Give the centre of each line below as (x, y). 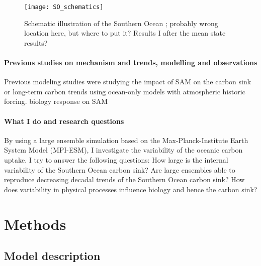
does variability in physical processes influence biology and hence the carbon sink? (131, 189)
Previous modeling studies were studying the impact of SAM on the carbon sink (128, 82)
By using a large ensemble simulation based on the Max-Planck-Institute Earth (126, 140)
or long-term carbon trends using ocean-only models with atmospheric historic (125, 91)
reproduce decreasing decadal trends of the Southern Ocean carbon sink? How (124, 179)
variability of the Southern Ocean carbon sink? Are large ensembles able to (120, 169)
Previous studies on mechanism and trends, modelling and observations (131, 62)
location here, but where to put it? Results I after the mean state (125, 33)
